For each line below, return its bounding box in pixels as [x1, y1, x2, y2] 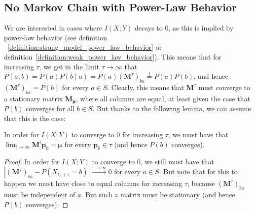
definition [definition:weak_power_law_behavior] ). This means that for [4, 51, 221, 61]
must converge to [198, 82, 251, 92]
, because [187, 178, 215, 188]
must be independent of [4, 189, 75, 200]
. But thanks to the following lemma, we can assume [92, 103, 251, 114]
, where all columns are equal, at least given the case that [75, 93, 250, 103]
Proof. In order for [4, 156, 60, 166]
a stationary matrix [4, 93, 63, 103]
